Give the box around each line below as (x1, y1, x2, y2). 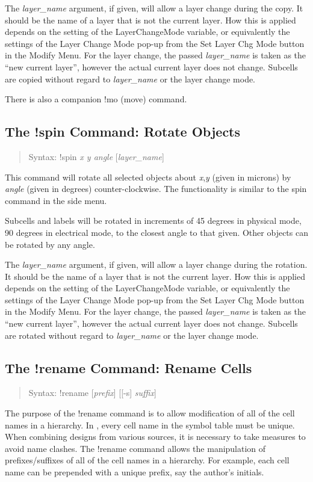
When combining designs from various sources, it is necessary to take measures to (5, 430, 306, 443)
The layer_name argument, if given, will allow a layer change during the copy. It (5, 2, 303, 14)
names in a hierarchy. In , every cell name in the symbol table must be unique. (5, 418, 295, 431)
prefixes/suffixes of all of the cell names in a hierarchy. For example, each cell (5, 454, 290, 466)
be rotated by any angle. (5, 238, 95, 250)
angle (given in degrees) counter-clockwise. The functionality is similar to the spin (5, 182, 307, 195)
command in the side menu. (5, 194, 107, 206)
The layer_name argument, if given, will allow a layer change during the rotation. (5, 258, 308, 271)
